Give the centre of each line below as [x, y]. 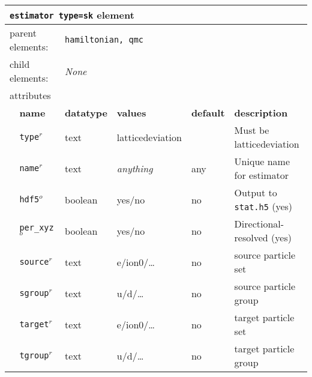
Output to [256, 192]
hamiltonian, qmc [104, 40]
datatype [86, 113]
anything [135, 168]
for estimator [261, 175]
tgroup [34, 355]
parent [23, 33]
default [208, 113]
